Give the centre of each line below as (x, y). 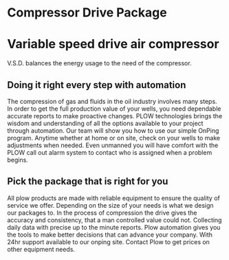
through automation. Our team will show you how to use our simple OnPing (113, 130)
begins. (18, 160)
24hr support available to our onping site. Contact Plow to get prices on (108, 241)
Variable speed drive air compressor (113, 44)
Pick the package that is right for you (88, 181)
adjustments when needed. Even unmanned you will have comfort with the (113, 145)
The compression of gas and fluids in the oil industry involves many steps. (112, 101)
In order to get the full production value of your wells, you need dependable (114, 109)
